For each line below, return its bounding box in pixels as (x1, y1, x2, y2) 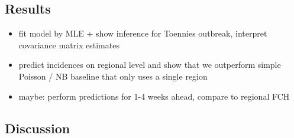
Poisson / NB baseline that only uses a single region (18, 70, 208, 82)
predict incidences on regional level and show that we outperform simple (18, 58, 281, 71)
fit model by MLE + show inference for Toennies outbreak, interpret (18, 27, 267, 40)
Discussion (5, 119, 70, 137)
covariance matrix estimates (18, 38, 119, 51)
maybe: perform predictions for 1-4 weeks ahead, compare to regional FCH (18, 90, 290, 102)
